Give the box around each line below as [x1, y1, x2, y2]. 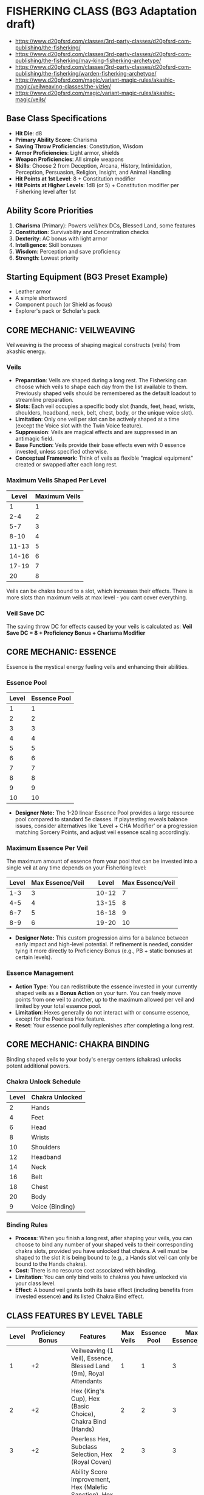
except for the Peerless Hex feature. [15, 1015, 106, 1022]
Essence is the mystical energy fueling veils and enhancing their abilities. [6, 663, 189, 670]
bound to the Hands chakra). [15, 1260, 87, 1268]
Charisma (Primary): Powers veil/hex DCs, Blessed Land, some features [15, 221, 195, 229]
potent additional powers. [6, 1062, 70, 1069]
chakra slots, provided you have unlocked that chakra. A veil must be [15, 1247, 188, 1255]
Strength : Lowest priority [15, 254, 79, 262]
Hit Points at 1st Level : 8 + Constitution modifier [15, 175, 135, 182]
